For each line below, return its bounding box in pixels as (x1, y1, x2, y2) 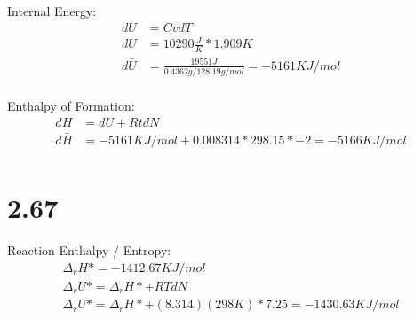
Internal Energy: (7, 2, 97, 19)
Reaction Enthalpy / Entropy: (7, 240, 171, 259)
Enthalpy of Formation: (7, 96, 135, 114)
